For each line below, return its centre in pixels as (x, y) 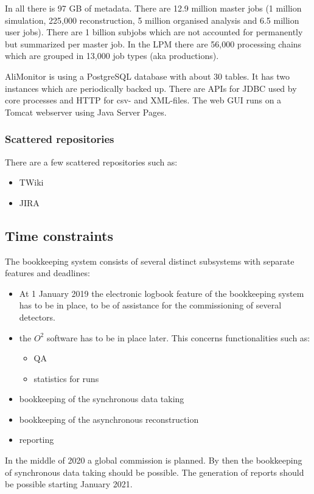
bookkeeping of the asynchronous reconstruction (109, 419)
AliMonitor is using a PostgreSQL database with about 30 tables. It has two (147, 76)
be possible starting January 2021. (69, 484)
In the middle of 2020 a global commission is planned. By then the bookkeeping (154, 460)
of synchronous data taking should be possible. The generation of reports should (155, 472)
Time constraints (59, 235)
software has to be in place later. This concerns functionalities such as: (178, 337)
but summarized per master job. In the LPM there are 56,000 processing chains (153, 43)
